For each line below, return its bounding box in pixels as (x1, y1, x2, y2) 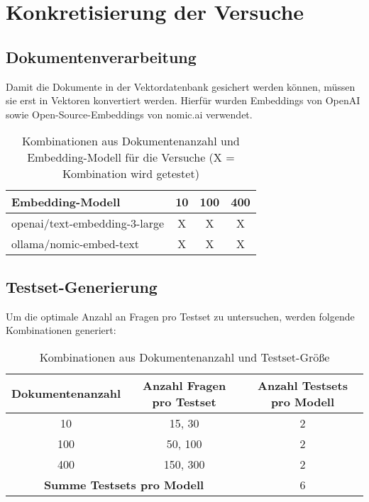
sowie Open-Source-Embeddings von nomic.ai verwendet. (6, 106, 253, 121)
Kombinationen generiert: (6, 323, 116, 338)
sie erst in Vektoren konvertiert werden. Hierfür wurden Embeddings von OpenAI (6, 93, 360, 108)
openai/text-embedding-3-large (11, 215, 165, 232)
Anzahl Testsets (258, 376, 348, 394)
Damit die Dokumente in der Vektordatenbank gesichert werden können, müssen (6, 79, 356, 94)
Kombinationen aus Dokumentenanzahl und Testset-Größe (39, 348, 330, 365)
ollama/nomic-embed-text (11, 235, 139, 252)
